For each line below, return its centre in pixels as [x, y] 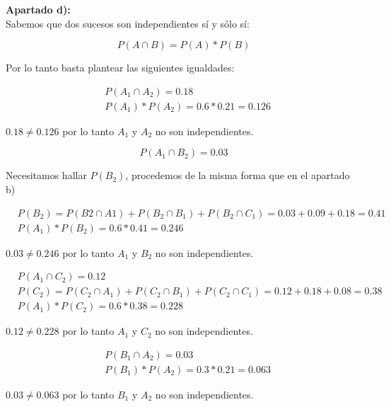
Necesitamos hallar [46, 175]
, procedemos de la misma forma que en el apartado [238, 175]
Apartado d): [38, 9]
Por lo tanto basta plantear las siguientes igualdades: [120, 68]
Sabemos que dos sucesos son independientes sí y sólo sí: [128, 23]
